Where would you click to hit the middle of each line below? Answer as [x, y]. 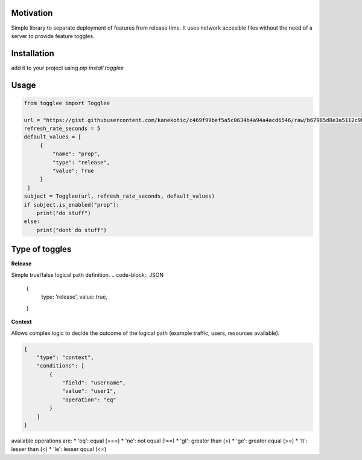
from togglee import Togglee [67, 103]
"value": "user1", [89, 391]
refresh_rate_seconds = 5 [62, 128]
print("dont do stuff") [71, 230]
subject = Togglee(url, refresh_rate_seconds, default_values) [119, 196]
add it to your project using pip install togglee [67, 68]
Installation [33, 53]
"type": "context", [65, 357]
